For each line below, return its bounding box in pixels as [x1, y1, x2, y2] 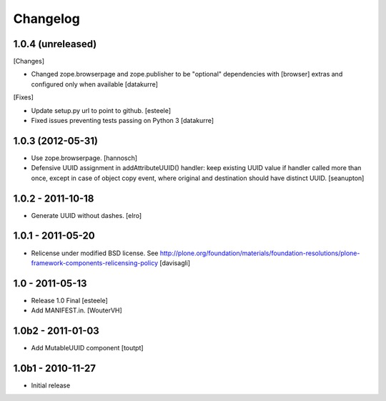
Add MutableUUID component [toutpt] [31, 344, 144, 352]
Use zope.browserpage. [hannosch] [31, 154, 138, 162]
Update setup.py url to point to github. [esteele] [31, 106, 172, 114]
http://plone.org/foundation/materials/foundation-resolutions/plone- [159, 249, 360, 257]
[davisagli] [159, 258, 191, 267]
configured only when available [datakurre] [31, 79, 159, 89]
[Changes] [13, 57, 44, 66]
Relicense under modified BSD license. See [31, 249, 159, 257]
